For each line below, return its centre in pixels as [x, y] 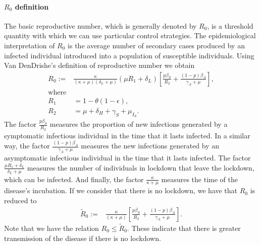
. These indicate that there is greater [184, 228]
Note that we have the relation [51, 228]
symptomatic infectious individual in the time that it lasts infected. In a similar [127, 135]
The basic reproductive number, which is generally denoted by [100, 25]
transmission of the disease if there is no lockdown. [83, 238]
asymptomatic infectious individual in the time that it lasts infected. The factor [127, 158]
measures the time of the [199, 179]
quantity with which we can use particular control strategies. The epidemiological [130, 35]
